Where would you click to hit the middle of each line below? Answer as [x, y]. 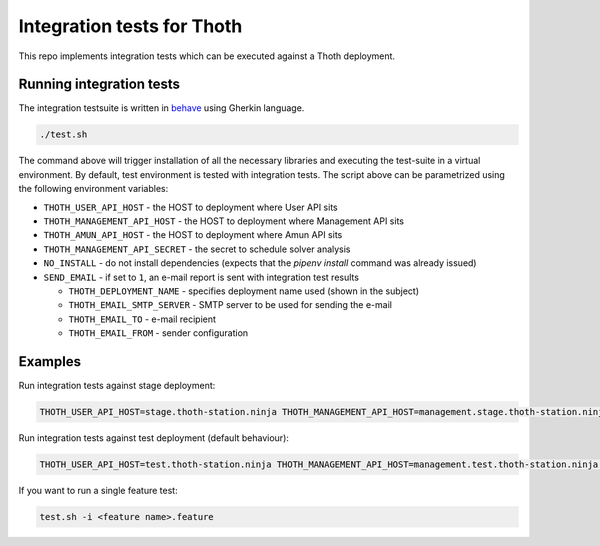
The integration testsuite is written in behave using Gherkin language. [161, 108]
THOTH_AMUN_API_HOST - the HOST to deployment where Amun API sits [193, 235]
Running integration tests [99, 84]
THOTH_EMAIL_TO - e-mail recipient [142, 319]
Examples [50, 361]
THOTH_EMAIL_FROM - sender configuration [158, 333]
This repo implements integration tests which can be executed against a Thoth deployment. [206, 56]
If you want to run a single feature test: [98, 490]
